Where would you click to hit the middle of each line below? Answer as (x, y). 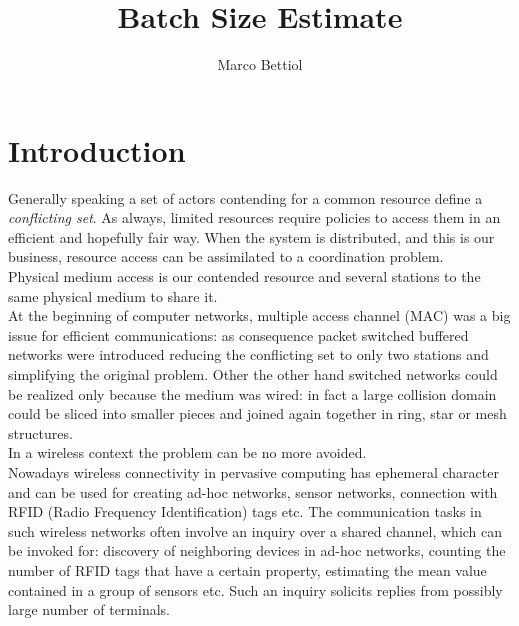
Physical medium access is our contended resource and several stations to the (244, 276)
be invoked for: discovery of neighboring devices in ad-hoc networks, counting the (257, 550)
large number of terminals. (89, 609)
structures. (40, 432)
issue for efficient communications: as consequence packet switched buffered (238, 334)
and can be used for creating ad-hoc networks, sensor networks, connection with (253, 491)
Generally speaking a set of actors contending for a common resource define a (245, 197)
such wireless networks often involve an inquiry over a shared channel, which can (255, 530)
